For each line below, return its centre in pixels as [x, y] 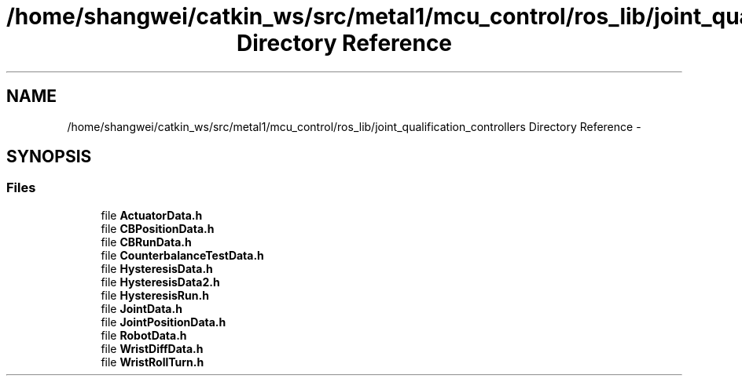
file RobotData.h [144, 335]
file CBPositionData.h [158, 228]
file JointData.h [141, 308]
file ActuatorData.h [152, 215]
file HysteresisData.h [157, 268]
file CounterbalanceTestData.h [182, 255]
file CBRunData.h [146, 242]
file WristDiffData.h [152, 348]
